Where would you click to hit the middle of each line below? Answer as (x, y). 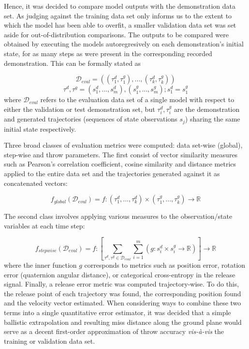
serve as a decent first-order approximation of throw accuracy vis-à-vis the (114, 331)
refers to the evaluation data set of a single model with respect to (137, 99)
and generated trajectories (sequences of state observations (91, 119)
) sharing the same (212, 119)
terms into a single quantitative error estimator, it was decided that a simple (117, 312)
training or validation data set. (50, 341)
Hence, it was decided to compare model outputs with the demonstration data (120, 6)
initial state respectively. (40, 129)
